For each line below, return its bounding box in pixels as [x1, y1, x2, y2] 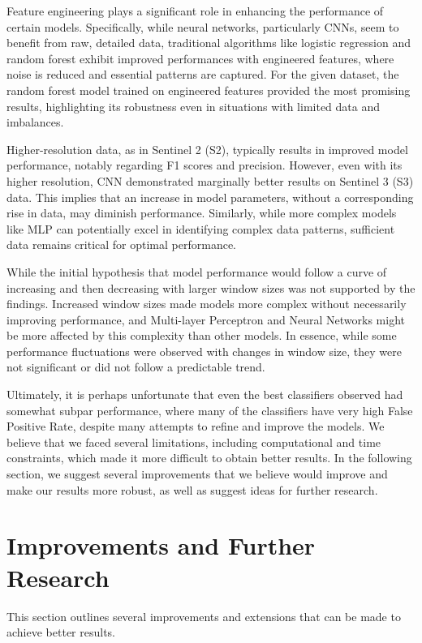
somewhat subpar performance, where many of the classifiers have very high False [6, 401, 413, 418]
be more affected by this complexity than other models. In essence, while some [6, 327, 397, 344]
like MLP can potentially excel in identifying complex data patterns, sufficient [6, 220, 395, 237]
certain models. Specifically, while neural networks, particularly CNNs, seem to [6, 18, 399, 35]
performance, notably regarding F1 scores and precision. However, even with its [6, 156, 403, 174]
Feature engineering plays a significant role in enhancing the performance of [6, 2, 384, 19]
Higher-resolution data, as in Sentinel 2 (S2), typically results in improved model [6, 140, 408, 157]
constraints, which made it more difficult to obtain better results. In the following [6, 449, 412, 466]
